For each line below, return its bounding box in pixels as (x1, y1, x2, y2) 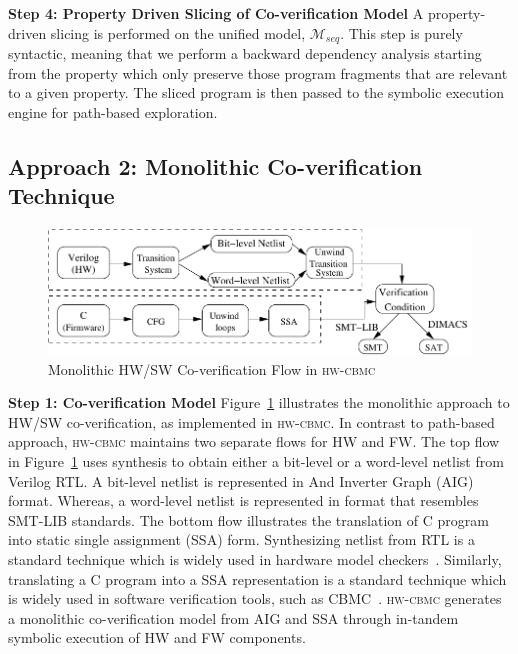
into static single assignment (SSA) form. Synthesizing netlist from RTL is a (8, 529, 475, 550)
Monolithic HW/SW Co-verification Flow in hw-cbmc (48, 358, 376, 379)
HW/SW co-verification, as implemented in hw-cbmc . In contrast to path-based (8, 411, 495, 432)
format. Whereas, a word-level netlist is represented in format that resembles (8, 490, 479, 511)
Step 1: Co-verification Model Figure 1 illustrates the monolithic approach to (8, 392, 510, 413)
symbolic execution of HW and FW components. (8, 627, 306, 648)
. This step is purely (340, 22, 463, 43)
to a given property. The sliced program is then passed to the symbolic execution (8, 82, 504, 103)
